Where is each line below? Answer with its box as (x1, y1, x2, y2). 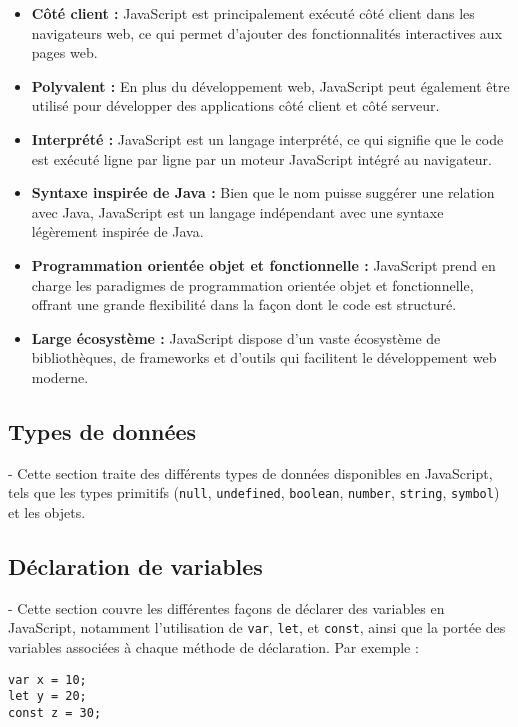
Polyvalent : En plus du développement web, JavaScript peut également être (31, 75, 510, 96)
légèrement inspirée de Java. (31, 221, 204, 242)
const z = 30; (8, 705, 102, 720)
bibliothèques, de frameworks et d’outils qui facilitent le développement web (31, 347, 497, 368)
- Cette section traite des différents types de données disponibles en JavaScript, (8, 462, 493, 483)
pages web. (31, 42, 98, 63)
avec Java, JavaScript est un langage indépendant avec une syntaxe (31, 201, 444, 222)
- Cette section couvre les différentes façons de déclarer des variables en (8, 597, 445, 618)
